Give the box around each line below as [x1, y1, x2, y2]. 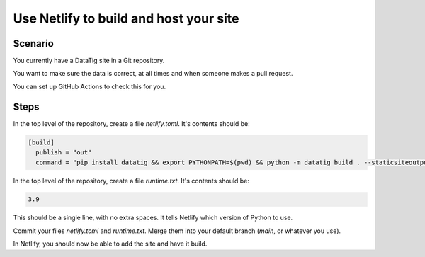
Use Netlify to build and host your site [13, 11, 240, 26]
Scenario [13, 38, 55, 50]
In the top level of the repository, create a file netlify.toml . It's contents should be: [13, 119, 251, 127]
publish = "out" [35, 149, 92, 156]
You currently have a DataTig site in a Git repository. [13, 57, 165, 65]
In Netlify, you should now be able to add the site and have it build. [13, 239, 208, 248]
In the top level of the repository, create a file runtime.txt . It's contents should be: [13, 176, 249, 185]
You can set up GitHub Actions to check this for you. [13, 82, 166, 91]
